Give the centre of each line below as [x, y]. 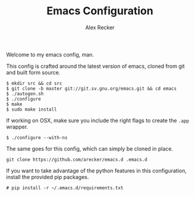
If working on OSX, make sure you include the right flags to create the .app [97, 120]
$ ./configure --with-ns [37, 137]
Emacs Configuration [100, 11]
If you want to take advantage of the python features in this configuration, [97, 170]
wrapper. [17, 127]
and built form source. [33, 72]
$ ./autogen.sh [25, 93]
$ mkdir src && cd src [34, 83]
